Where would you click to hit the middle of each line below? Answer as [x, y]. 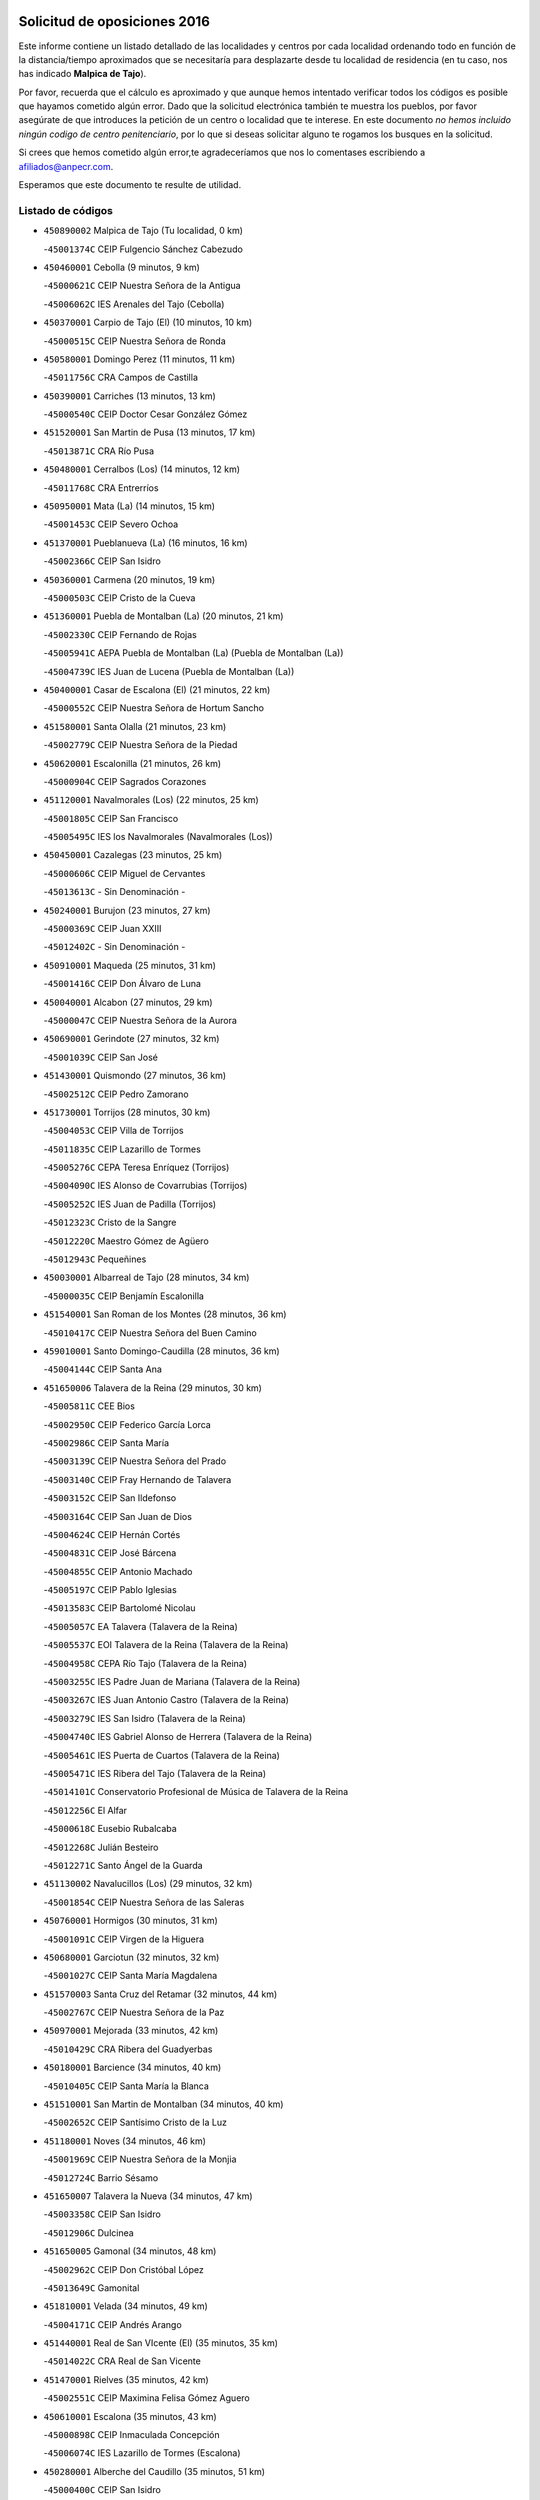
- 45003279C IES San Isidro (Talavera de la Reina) [145, 1718]
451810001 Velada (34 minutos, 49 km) [126, 2306]
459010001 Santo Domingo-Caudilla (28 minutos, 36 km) [161, 1351]
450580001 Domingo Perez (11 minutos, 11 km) [139, 359]
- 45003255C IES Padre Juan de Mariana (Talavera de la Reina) [172, 1682]
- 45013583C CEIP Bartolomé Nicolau [119, 1608]
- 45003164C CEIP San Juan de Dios [117, 1516]
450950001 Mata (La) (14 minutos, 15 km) [129, 506]
